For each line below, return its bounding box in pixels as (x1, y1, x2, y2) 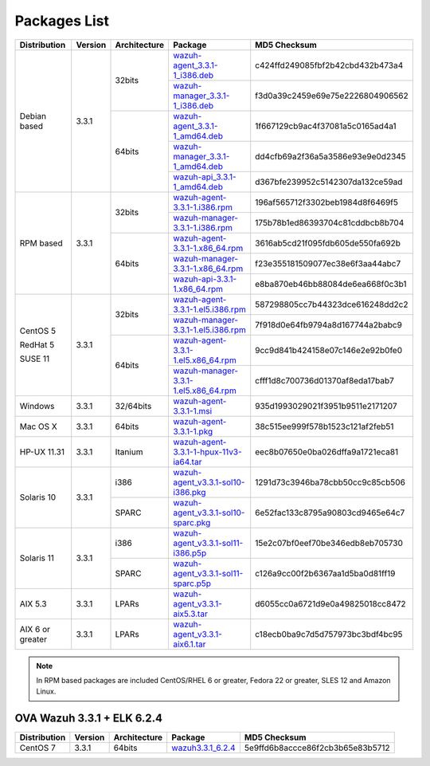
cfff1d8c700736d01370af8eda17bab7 (255, 375, 394, 386)
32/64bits (115, 400, 152, 411)
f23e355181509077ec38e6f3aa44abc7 (255, 257, 401, 269)
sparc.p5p (172, 578, 211, 589)
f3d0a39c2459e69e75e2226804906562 (255, 90, 409, 101)
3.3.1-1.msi (172, 405, 213, 416)
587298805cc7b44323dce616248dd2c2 (255, 299, 408, 310)
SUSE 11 (19, 353, 50, 364)
